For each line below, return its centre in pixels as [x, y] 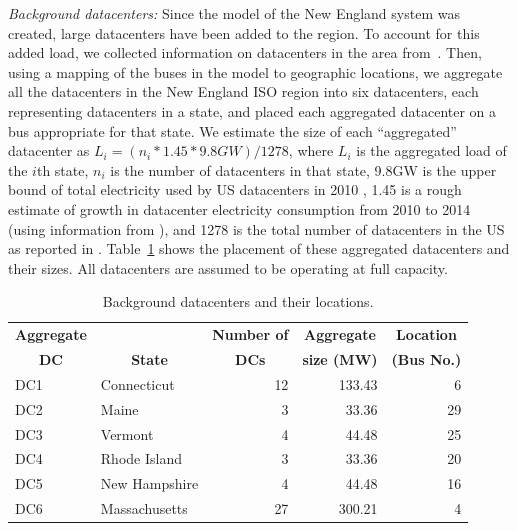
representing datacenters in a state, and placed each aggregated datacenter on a [252, 110]
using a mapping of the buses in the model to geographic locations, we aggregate [255, 71]
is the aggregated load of [431, 150]
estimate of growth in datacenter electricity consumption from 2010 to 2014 [239, 208]
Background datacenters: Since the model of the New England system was [234, 13]
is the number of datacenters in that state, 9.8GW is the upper [303, 169]
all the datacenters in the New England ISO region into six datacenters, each [243, 91]
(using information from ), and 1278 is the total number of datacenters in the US [256, 228]
